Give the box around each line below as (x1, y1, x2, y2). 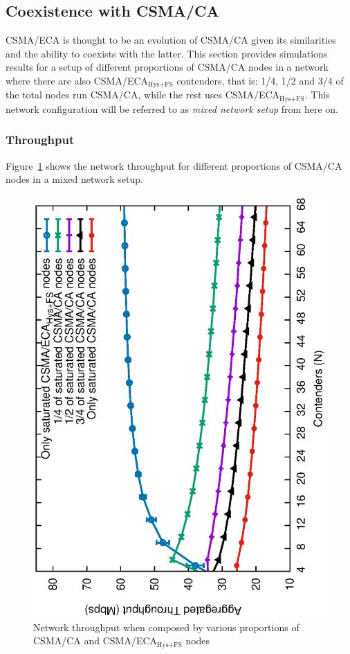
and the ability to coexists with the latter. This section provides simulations (6, 46, 328, 60)
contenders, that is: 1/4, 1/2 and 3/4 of (176, 73, 344, 87)
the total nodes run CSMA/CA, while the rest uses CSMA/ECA (6, 87, 280, 102)
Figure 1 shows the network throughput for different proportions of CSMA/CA (6, 158, 342, 173)
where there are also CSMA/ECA (6, 73, 149, 87)
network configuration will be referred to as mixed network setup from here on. (6, 101, 338, 116)
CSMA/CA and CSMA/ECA (33, 633, 158, 648)
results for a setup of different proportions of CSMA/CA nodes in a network (6, 60, 329, 74)
